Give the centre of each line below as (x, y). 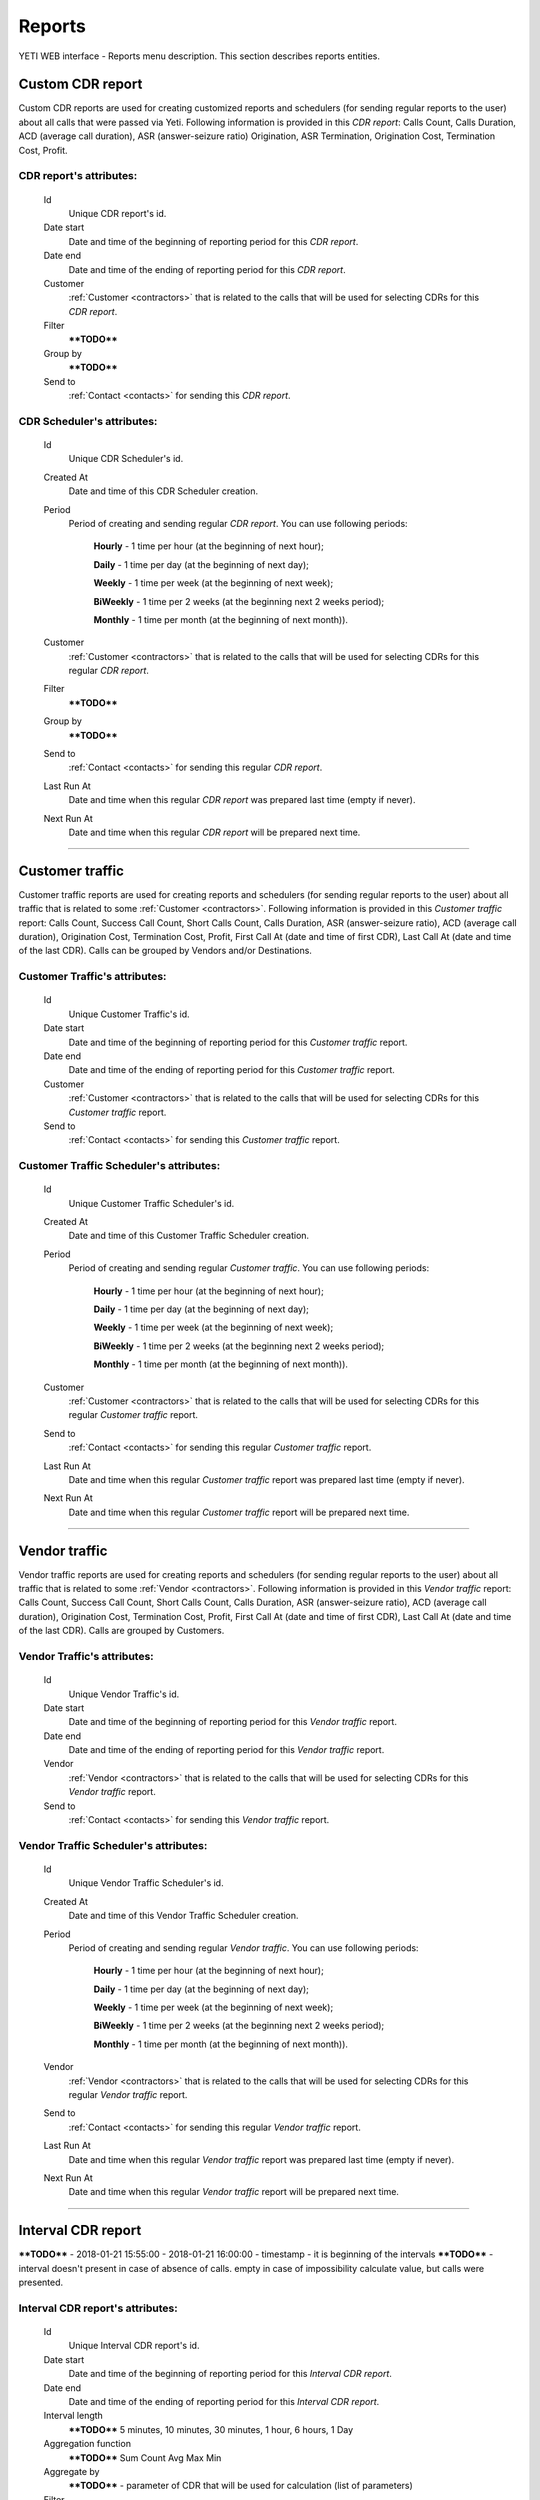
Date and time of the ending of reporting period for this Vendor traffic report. (226, 1750)
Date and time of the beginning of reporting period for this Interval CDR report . (230, 2374)
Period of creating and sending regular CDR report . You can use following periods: (238, 523)
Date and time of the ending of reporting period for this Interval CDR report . (224, 2401)
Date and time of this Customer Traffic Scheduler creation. (189, 1236)
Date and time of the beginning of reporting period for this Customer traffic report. (238, 1042)
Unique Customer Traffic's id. (129, 1014)
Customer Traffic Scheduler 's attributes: (119, 1166)
